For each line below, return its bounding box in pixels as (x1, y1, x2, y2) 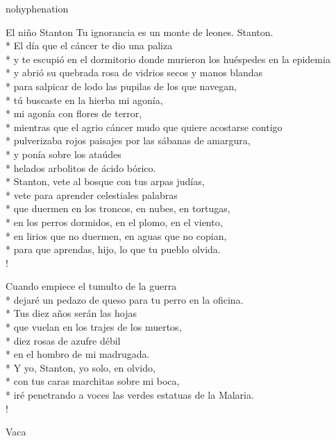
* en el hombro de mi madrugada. (6, 347, 150, 361)
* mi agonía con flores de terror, (6, 106, 142, 121)
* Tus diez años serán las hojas (6, 306, 137, 320)
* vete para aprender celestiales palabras (6, 187, 178, 202)
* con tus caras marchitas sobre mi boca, (6, 374, 180, 388)
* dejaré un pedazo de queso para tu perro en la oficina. (6, 292, 244, 306)
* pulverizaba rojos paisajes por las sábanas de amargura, (6, 133, 251, 148)
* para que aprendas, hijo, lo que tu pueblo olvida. (6, 242, 221, 257)
